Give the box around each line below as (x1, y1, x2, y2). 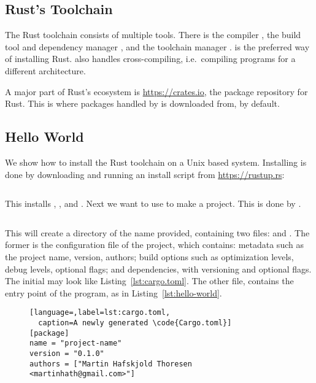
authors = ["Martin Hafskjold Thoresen (29, 359, 192, 368)
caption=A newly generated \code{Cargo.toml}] (38, 318, 232, 327)
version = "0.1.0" (29, 349, 104, 358)
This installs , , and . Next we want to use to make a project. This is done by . (5, 197, 301, 210)
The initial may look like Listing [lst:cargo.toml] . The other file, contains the (5, 274, 294, 287)
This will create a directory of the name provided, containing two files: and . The (5, 226, 310, 239)
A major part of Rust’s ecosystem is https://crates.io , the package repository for (5, 85, 308, 98)
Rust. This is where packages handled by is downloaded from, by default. (5, 97, 280, 110)
